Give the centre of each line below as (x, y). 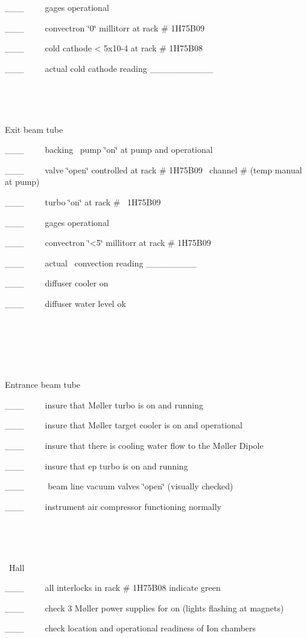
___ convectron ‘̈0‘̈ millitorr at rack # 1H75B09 (105, 27)
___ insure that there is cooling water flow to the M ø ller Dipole (134, 446)
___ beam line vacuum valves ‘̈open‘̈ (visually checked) (119, 486)
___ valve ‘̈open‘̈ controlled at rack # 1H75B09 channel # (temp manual (153, 169)
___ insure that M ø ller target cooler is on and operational (124, 425)
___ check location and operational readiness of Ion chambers (131, 628)
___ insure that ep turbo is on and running (97, 466)
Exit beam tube (34, 129)
